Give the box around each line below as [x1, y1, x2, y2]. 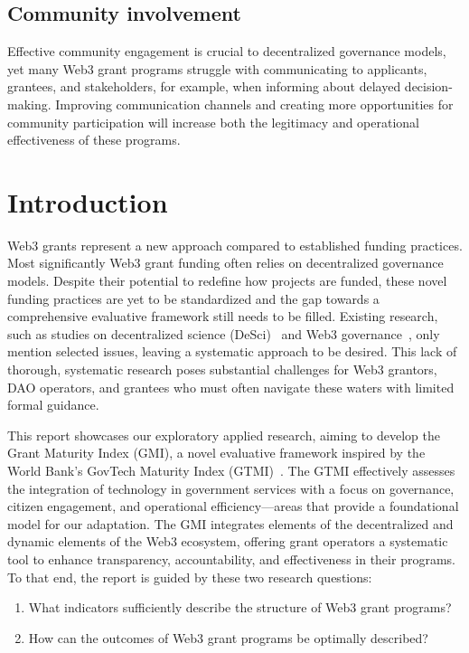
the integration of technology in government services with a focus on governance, [7, 478, 455, 497]
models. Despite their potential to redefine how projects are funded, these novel [7, 271, 447, 290]
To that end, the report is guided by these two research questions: [7, 567, 372, 586]
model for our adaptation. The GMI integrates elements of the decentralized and [7, 514, 454, 533]
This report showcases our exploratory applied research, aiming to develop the [7, 425, 440, 444]
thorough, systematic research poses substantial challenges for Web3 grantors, [7, 360, 437, 379]
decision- [404, 77, 453, 96]
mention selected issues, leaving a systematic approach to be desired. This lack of [7, 342, 457, 361]
